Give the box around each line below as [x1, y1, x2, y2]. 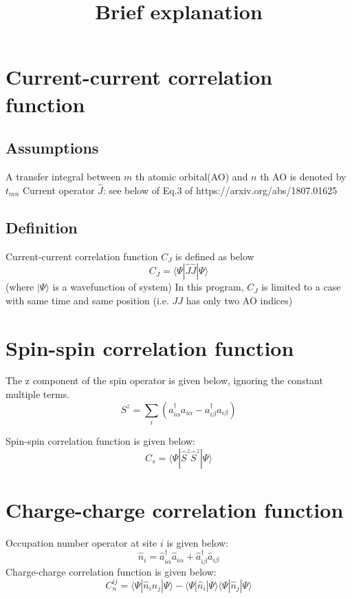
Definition [5, 216, 78, 238]
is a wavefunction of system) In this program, [52, 280, 244, 294]
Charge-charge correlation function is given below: [5, 564, 217, 578]
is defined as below [175, 249, 254, 263]
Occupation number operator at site [5, 535, 157, 549]
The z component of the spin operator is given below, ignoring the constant [5, 373, 323, 388]
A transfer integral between [5, 169, 121, 183]
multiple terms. [5, 387, 70, 401]
